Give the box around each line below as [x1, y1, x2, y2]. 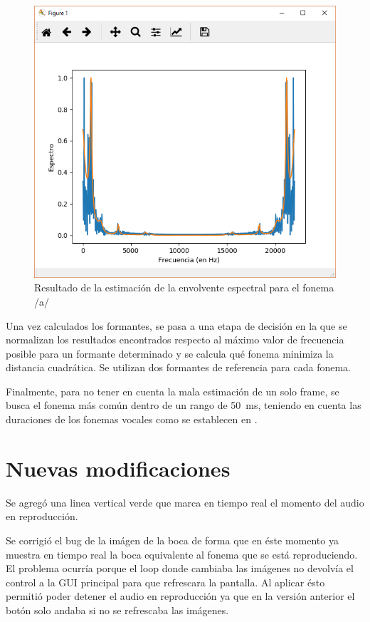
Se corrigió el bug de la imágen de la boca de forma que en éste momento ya [6, 532, 339, 547]
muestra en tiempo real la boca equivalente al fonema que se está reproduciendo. [6, 546, 358, 561]
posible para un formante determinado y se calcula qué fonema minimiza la [6, 346, 334, 361]
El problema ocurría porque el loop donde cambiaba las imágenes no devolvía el [6, 561, 354, 576]
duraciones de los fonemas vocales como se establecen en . [6, 412, 258, 427]
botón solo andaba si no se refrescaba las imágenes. [6, 602, 229, 617]
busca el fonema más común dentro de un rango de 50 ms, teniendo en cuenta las [6, 398, 361, 413]
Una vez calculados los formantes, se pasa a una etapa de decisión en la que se [6, 318, 347, 333]
